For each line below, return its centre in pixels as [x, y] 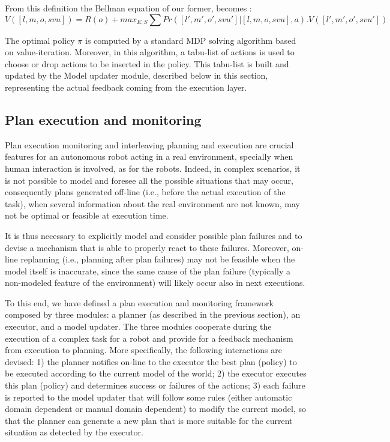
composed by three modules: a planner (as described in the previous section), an [153, 314]
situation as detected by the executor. [74, 432]
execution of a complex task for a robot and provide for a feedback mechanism [149, 338]
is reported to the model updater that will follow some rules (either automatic [148, 397]
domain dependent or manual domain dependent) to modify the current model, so [155, 409]
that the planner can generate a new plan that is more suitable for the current [149, 420]
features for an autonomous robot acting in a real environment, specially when [149, 156]
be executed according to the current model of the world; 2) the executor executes [156, 373]
